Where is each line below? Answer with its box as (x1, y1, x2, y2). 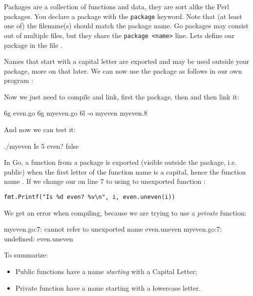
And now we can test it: (4, 124, 76, 135)
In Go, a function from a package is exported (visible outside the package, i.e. (4, 157, 237, 167)
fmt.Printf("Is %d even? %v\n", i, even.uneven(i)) (4, 194, 175, 201)
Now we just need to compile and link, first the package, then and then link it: (4, 91, 239, 101)
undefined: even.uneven (4, 233, 73, 243)
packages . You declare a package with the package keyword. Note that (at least (4, 11, 242, 21)
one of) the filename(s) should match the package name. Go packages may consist (4, 20, 249, 31)
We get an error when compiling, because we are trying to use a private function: (4, 207, 247, 217)
